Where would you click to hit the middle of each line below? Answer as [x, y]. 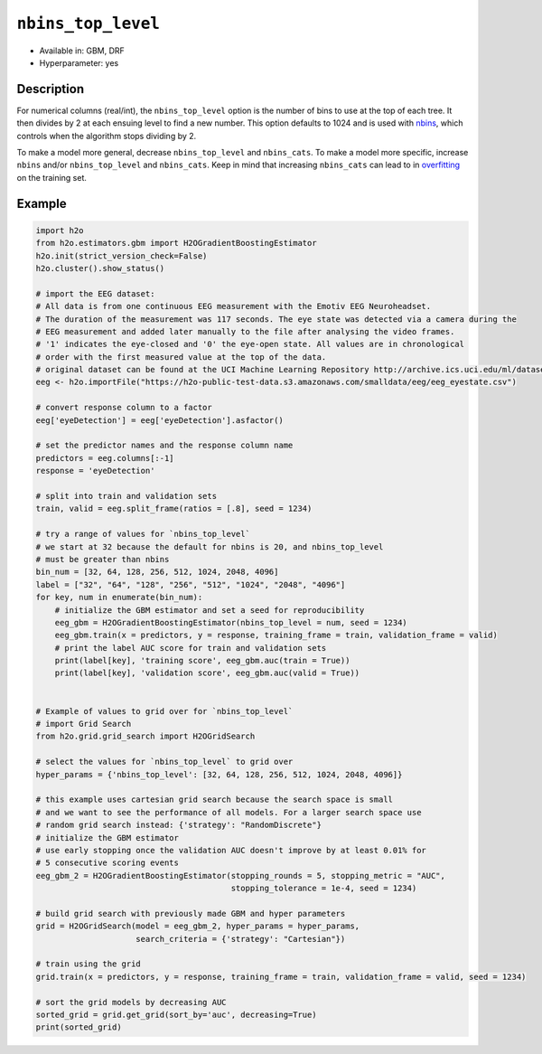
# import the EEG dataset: [95, 293]
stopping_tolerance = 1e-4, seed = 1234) [324, 889]
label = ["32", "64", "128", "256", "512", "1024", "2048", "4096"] [191, 584]
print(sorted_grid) [79, 1027]
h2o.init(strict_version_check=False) [121, 256]
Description [51, 89]
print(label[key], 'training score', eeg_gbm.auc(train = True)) [202, 661]
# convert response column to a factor [124, 408]
